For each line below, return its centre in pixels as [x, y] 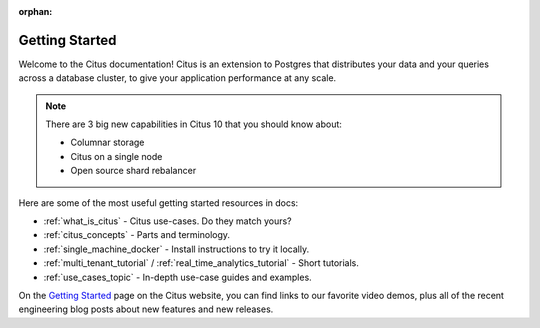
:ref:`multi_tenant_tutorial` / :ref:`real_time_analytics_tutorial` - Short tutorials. [201, 263]
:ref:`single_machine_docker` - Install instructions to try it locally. [176, 249]
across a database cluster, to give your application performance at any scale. [177, 78]
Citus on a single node [116, 156]
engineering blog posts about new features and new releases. [146, 309]
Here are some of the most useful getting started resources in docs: [158, 202]
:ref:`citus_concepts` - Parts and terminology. [136, 235]
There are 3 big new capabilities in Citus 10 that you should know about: [193, 124]
